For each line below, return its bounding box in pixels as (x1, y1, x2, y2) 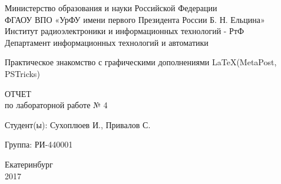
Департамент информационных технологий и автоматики (5, 36, 209, 48)
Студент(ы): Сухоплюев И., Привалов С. (5, 118, 151, 131)
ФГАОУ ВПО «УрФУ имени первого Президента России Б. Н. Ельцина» (5, 13, 265, 25)
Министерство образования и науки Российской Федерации (5, 2, 217, 14)
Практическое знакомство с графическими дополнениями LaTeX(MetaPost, (5, 56, 277, 68)
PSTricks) (5, 67, 40, 79)
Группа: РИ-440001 (5, 138, 73, 150)
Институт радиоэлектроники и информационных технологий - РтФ (5, 25, 244, 37)
